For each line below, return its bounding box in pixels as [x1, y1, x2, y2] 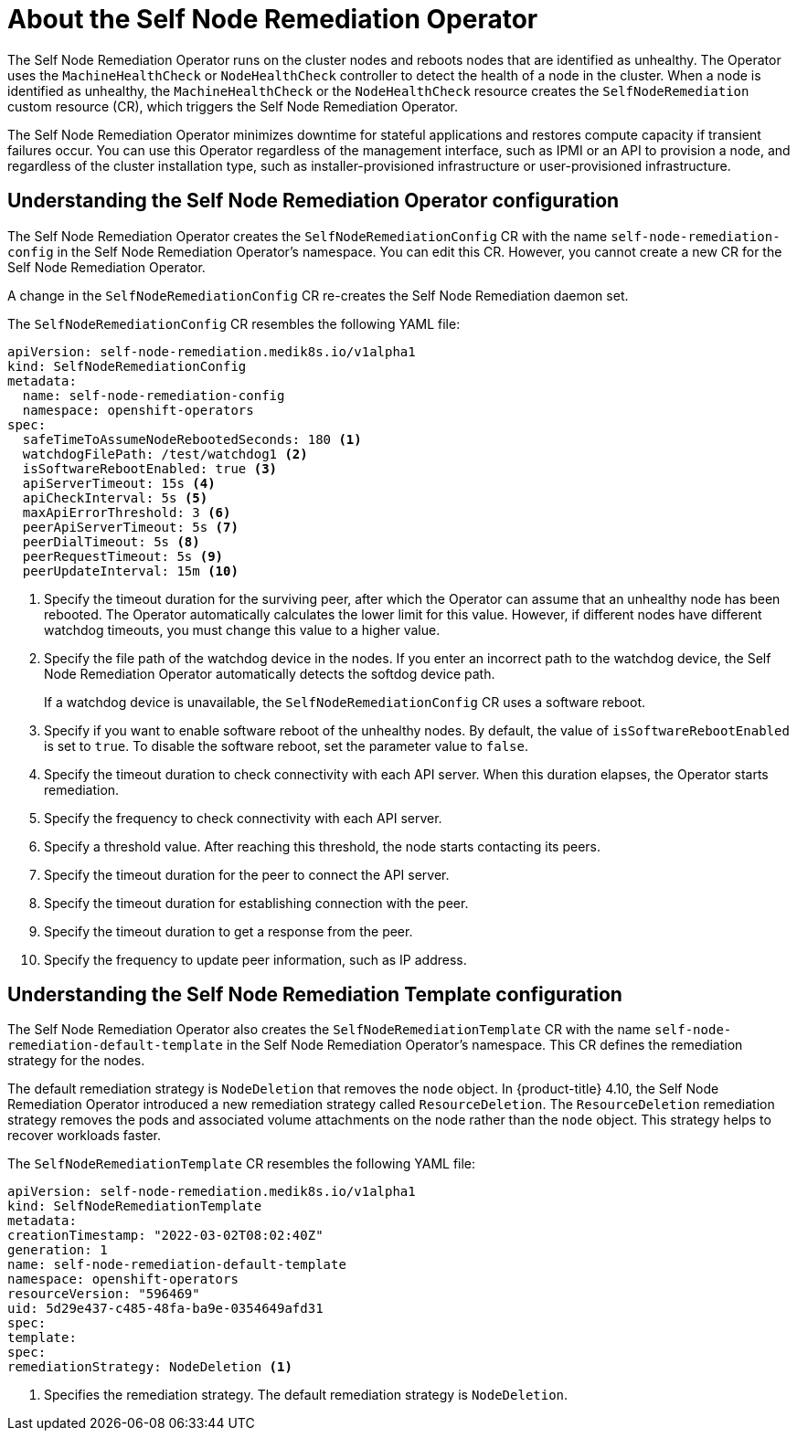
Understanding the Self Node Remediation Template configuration [7, 983, 622, 1007]
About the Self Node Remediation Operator [7, 4, 538, 35]
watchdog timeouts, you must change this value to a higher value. [44, 621, 441, 638]
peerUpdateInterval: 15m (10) [22, 563, 239, 578]
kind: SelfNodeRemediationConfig [7, 358, 247, 374]
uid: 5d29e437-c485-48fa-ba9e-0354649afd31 [7, 1301, 324, 1316]
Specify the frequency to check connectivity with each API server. [44, 809, 442, 826]
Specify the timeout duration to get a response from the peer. [44, 923, 413, 939]
